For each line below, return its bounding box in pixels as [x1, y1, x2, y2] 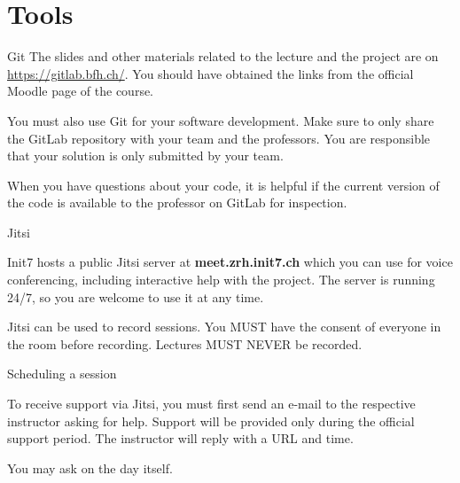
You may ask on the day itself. [7, 458, 173, 477]
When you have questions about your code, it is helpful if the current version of [7, 175, 440, 194]
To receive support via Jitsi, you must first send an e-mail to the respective [7, 394, 416, 413]
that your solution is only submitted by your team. [7, 146, 284, 165]
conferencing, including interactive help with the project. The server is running [7, 270, 435, 289]
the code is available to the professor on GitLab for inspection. [7, 193, 347, 212]
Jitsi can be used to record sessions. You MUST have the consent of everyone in [7, 317, 441, 336]
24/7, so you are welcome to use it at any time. [7, 287, 264, 306]
